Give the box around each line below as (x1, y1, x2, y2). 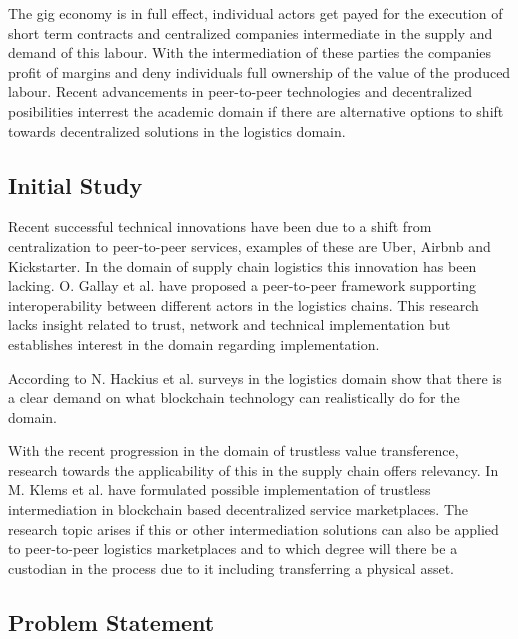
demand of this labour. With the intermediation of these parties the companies (8, 42, 492, 63)
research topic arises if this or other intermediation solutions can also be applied (8, 518, 499, 539)
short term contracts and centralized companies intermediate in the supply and (8, 22, 493, 43)
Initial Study (8, 169, 143, 200)
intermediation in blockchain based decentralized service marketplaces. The (8, 499, 469, 520)
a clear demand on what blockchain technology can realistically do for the (8, 387, 460, 408)
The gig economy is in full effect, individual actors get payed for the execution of (8, 3, 503, 23)
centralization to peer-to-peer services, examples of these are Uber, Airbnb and (8, 235, 491, 256)
